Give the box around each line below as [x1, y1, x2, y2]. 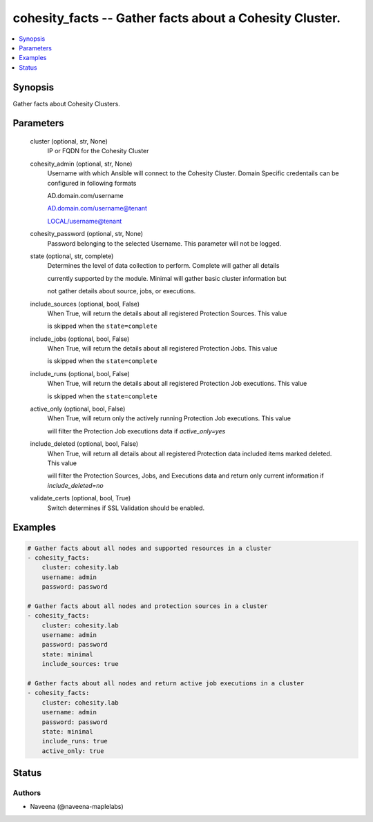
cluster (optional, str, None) [30, 137, 108, 146]
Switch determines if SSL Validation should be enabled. [47, 504, 205, 512]
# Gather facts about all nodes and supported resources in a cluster [27, 544, 272, 552]
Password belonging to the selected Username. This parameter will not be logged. [47, 239, 282, 248]
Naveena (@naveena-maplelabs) [30, 803, 124, 811]
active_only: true [41, 747, 104, 755]
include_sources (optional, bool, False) [30, 300, 140, 308]
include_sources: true [41, 660, 119, 668]
